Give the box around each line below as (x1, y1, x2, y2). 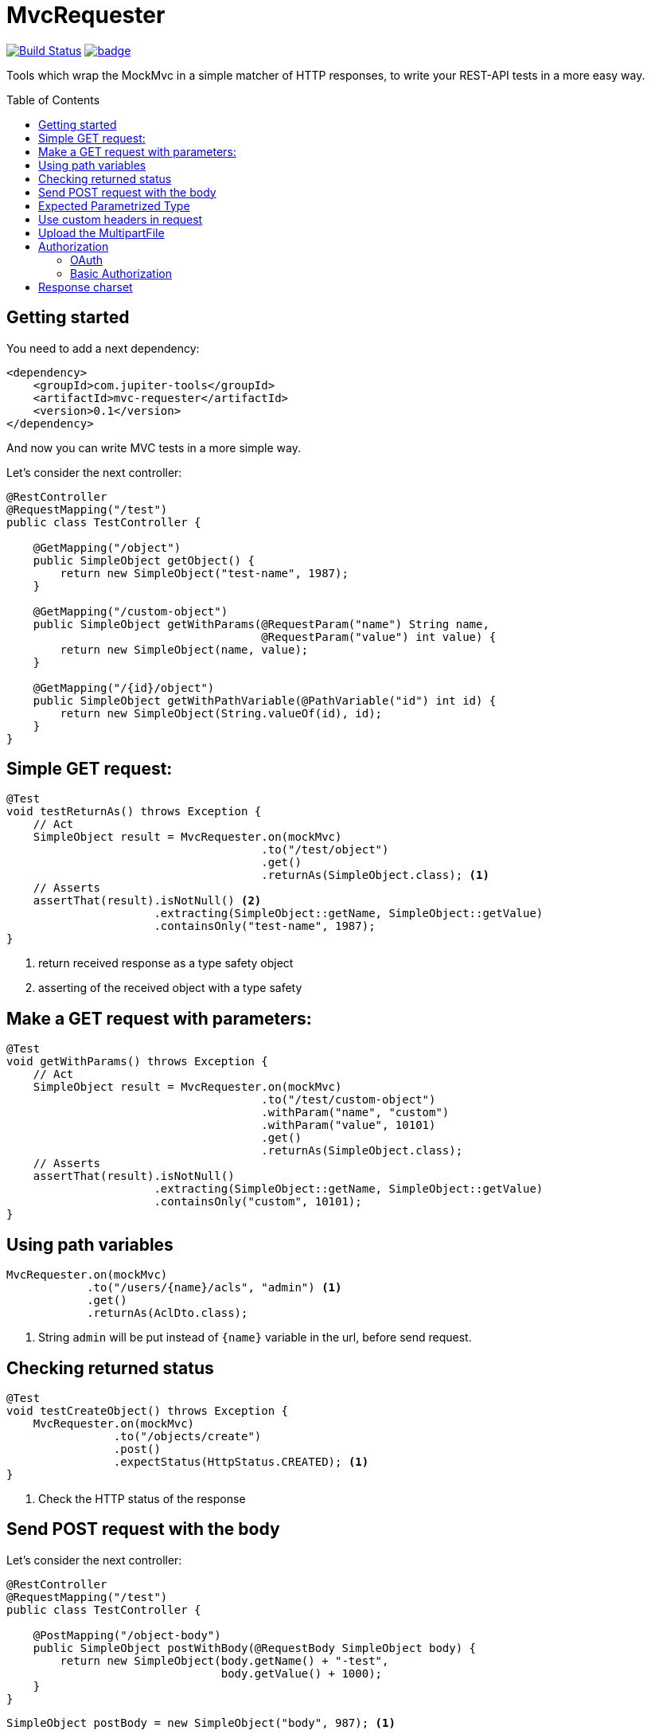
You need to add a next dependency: (6, 341, 200, 355)
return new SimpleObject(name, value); (60, 642, 309, 656)
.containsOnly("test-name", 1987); (154, 920, 376, 933)
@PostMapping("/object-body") (33, 1628, 221, 1642)
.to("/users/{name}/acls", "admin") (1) (87, 1281, 342, 1295)
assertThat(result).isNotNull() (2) (33, 894, 262, 908)
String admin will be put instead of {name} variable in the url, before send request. (38, 1330, 472, 1345)
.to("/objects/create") (113, 1429, 262, 1443)
